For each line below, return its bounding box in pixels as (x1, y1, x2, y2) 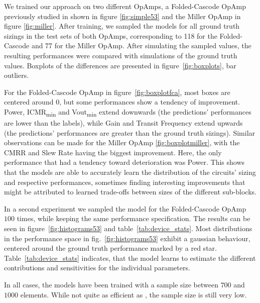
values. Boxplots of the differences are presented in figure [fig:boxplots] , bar (4, 60, 236, 70)
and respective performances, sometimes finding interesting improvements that (4, 176, 245, 187)
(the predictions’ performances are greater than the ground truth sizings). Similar (4, 127, 255, 138)
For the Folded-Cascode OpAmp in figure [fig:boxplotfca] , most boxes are (4, 86, 230, 97)
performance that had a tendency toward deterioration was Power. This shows (4, 157, 245, 167)
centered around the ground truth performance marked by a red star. (4, 243, 217, 253)
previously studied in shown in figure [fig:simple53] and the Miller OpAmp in (4, 11, 241, 21)
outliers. (4, 70, 29, 80)
